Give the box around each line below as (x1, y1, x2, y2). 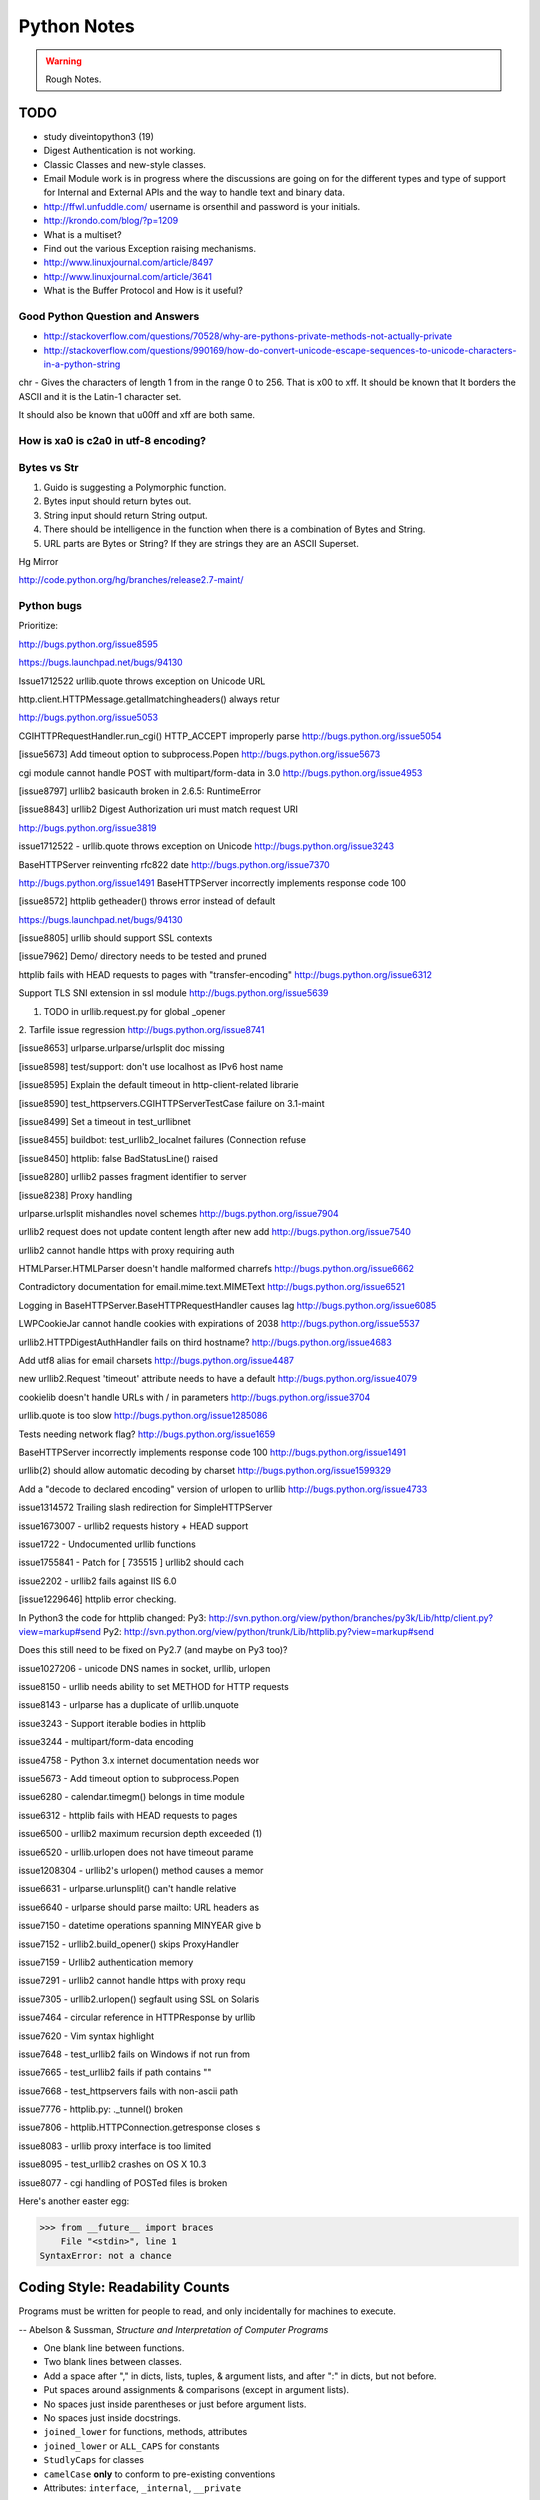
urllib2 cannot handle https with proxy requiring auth (18, 1244, 235, 1256)
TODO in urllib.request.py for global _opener (43, 1005, 226, 1017)
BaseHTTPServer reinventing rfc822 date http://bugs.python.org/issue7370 (18, 858, 330, 870)
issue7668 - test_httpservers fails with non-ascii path (18, 2085, 239, 2097)
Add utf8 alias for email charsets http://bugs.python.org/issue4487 (18, 1355, 295, 1367)
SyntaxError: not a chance (39, 2250, 172, 2261)
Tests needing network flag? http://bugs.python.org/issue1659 (18, 1428, 276, 1440)
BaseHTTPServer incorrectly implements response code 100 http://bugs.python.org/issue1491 (18, 1446, 407, 1458)
